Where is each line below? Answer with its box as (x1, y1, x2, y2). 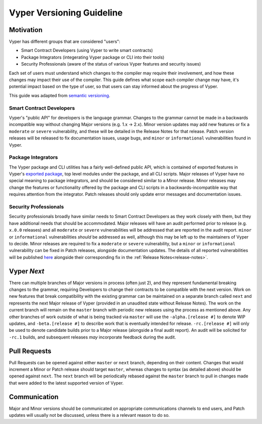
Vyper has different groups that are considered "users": (9, 39, 121, 45)
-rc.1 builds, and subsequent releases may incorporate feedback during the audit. (9, 334, 177, 340)
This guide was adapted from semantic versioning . (9, 92, 111, 98)
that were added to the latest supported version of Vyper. (9, 380, 124, 386)
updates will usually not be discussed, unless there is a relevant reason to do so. (9, 412, 170, 418)
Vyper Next (9, 267, 45, 275)
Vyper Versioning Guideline (9, 7, 123, 18)
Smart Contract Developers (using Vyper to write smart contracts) (21, 48, 153, 53)
